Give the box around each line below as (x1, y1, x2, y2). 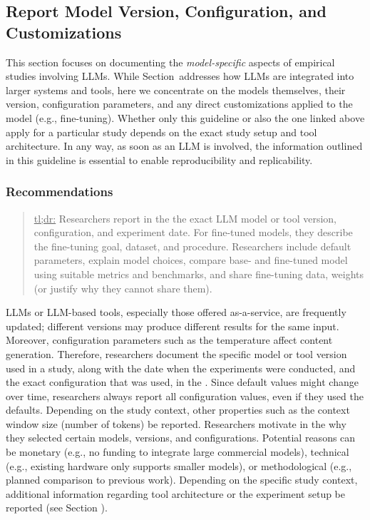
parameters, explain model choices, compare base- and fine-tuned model (34, 253, 348, 267)
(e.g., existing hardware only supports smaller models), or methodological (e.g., (6, 458, 352, 473)
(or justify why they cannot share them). (34, 280, 212, 295)
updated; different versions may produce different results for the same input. (6, 318, 339, 333)
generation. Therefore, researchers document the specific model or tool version (6, 346, 347, 361)
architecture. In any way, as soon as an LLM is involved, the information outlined (6, 138, 363, 153)
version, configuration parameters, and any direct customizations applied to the (6, 96, 353, 111)
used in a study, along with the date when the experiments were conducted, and (6, 360, 356, 375)
